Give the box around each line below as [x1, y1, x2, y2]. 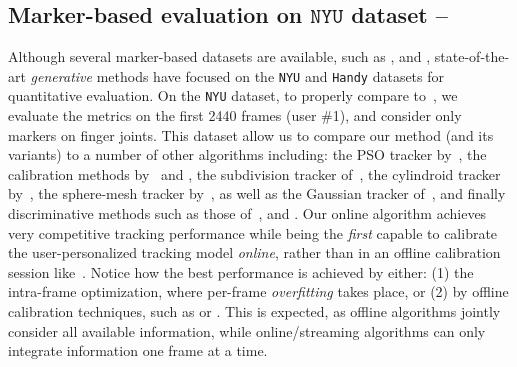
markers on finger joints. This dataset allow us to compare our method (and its [8, 124, 494, 145]
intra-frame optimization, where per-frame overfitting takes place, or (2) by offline [8, 281, 509, 302]
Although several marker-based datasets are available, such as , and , [8, 46, 431, 67]
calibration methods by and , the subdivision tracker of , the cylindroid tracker [8, 163, 501, 184]
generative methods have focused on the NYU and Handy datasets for [30, 65, 445, 86]
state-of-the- [434, 46, 510, 67]
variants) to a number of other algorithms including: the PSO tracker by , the [8, 144, 487, 165]
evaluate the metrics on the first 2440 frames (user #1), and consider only [8, 105, 462, 126]
